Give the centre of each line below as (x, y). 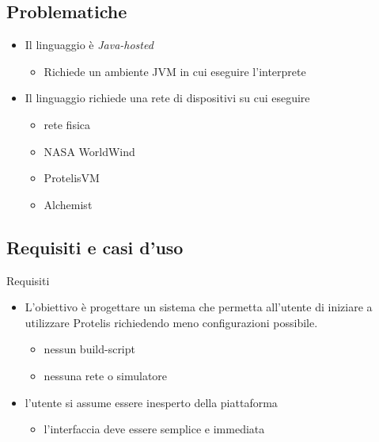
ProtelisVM (72, 178)
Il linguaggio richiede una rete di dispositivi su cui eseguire (167, 98)
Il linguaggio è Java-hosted (89, 45)
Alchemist (68, 204)
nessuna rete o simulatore (106, 375)
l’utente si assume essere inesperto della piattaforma (151, 402)
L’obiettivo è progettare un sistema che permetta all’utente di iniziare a (199, 307)
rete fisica (67, 124)
